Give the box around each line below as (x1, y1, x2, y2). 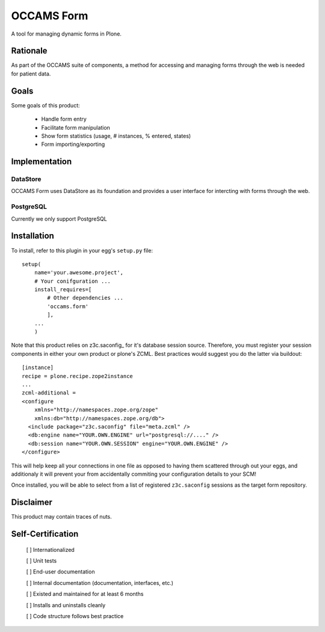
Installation (11, 231, 54, 241)
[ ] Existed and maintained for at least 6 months (26, 590, 144, 598)
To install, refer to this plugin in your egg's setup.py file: (11, 247, 153, 254)
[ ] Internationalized (26, 546, 75, 553)
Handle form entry (41, 115, 87, 123)
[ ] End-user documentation (26, 568, 95, 575)
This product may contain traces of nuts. (11, 513, 113, 520)
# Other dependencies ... (47, 294, 123, 302)
